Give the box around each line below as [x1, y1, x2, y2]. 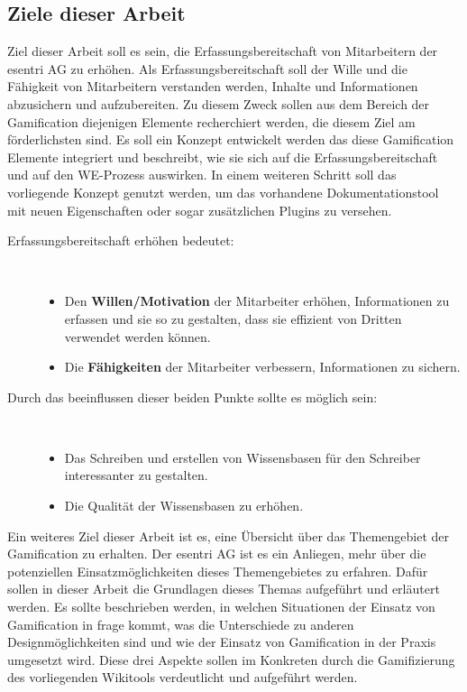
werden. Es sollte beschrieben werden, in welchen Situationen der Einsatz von [7, 597, 435, 616]
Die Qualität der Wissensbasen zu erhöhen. [64, 496, 304, 515]
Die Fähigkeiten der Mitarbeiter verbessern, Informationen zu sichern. [64, 357, 461, 376]
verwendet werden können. [64, 327, 211, 346]
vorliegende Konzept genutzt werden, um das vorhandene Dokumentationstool [7, 182, 439, 201]
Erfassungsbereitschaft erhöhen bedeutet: [7, 231, 234, 250]
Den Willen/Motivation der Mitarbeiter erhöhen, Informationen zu [64, 291, 450, 310]
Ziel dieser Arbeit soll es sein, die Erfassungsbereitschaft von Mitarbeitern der [7, 42, 438, 60]
